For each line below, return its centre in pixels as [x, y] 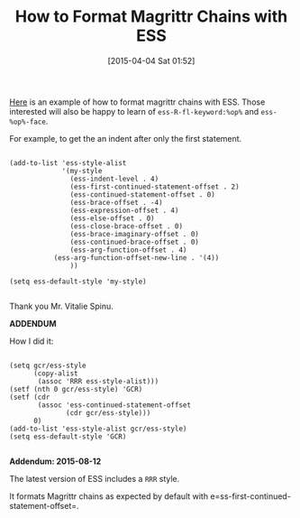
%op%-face [28, 122]
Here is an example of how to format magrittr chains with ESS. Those [137, 102]
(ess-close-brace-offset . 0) [126, 226]
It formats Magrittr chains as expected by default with [109, 496]
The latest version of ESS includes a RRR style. [95, 478]
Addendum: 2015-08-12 [55, 461]
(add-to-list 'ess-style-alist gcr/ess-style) [98, 429]
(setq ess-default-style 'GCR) [68, 436]
